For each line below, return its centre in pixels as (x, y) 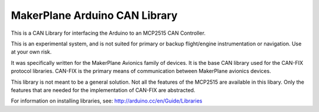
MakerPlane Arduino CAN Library (94, 15)
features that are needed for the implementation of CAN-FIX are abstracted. (103, 90)
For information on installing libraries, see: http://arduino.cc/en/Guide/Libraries (107, 101)
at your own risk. (31, 52)
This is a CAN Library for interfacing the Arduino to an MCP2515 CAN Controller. (108, 33)
